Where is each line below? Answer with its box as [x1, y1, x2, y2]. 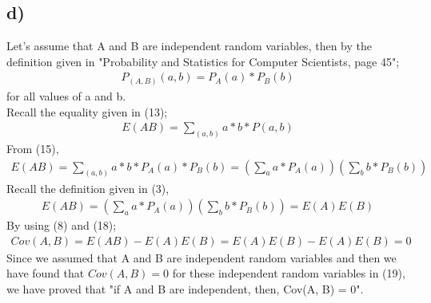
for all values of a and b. [6, 87, 126, 104]
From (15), [6, 140, 59, 157]
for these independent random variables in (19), [172, 265, 405, 281]
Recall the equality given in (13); [6, 103, 168, 120]
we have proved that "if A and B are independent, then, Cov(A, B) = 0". [6, 280, 364, 297]
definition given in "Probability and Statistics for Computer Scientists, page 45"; [6, 53, 400, 69]
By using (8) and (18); [6, 217, 117, 234]
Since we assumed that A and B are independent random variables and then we [6, 249, 397, 266]
